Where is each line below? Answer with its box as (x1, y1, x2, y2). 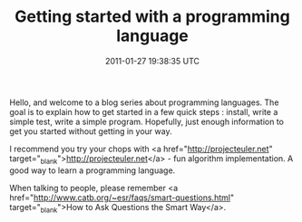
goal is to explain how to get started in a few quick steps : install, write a (9, 106, 278, 117)
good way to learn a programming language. (9, 165, 176, 176)
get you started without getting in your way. (9, 125, 172, 137)
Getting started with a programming (15, 6, 290, 27)
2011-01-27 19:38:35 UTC (105, 55, 200, 66)
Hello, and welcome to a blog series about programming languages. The (9, 97, 279, 108)
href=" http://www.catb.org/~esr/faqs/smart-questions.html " (9, 192, 234, 203)
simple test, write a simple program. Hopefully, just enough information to (9, 116, 284, 127)
